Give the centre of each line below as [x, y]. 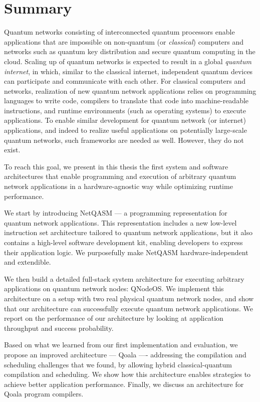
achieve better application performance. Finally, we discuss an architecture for [124, 384]
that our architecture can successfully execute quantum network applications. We [129, 308]
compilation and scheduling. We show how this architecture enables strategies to [127, 374]
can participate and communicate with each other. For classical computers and [125, 81]
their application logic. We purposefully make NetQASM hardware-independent [126, 252]
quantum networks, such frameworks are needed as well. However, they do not [124, 140]
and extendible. [28, 262]
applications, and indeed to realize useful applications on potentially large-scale [125, 130]
